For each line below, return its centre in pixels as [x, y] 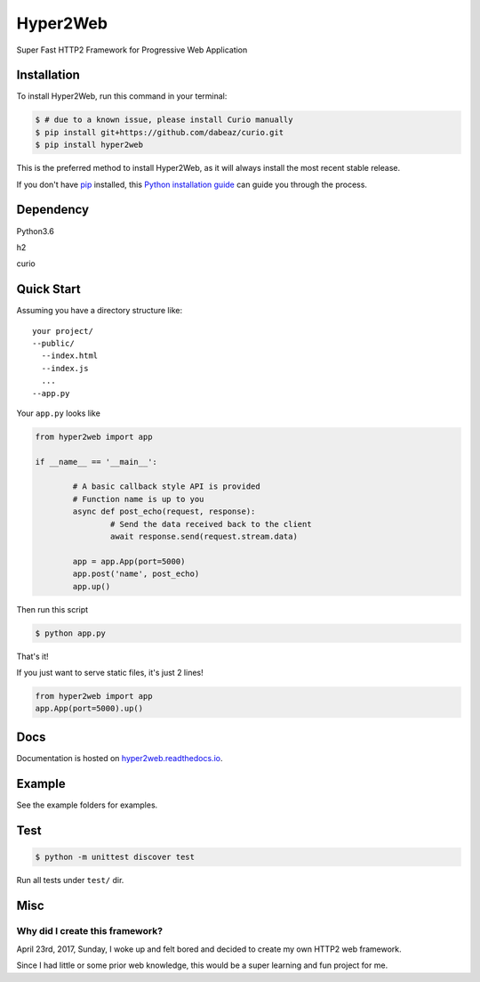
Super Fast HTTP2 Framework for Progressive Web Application [132, 50]
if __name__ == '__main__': [96, 462]
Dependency [52, 210]
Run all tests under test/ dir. [70, 880]
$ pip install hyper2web [89, 145]
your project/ [63, 331]
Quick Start [48, 289]
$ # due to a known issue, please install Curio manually [164, 120]
